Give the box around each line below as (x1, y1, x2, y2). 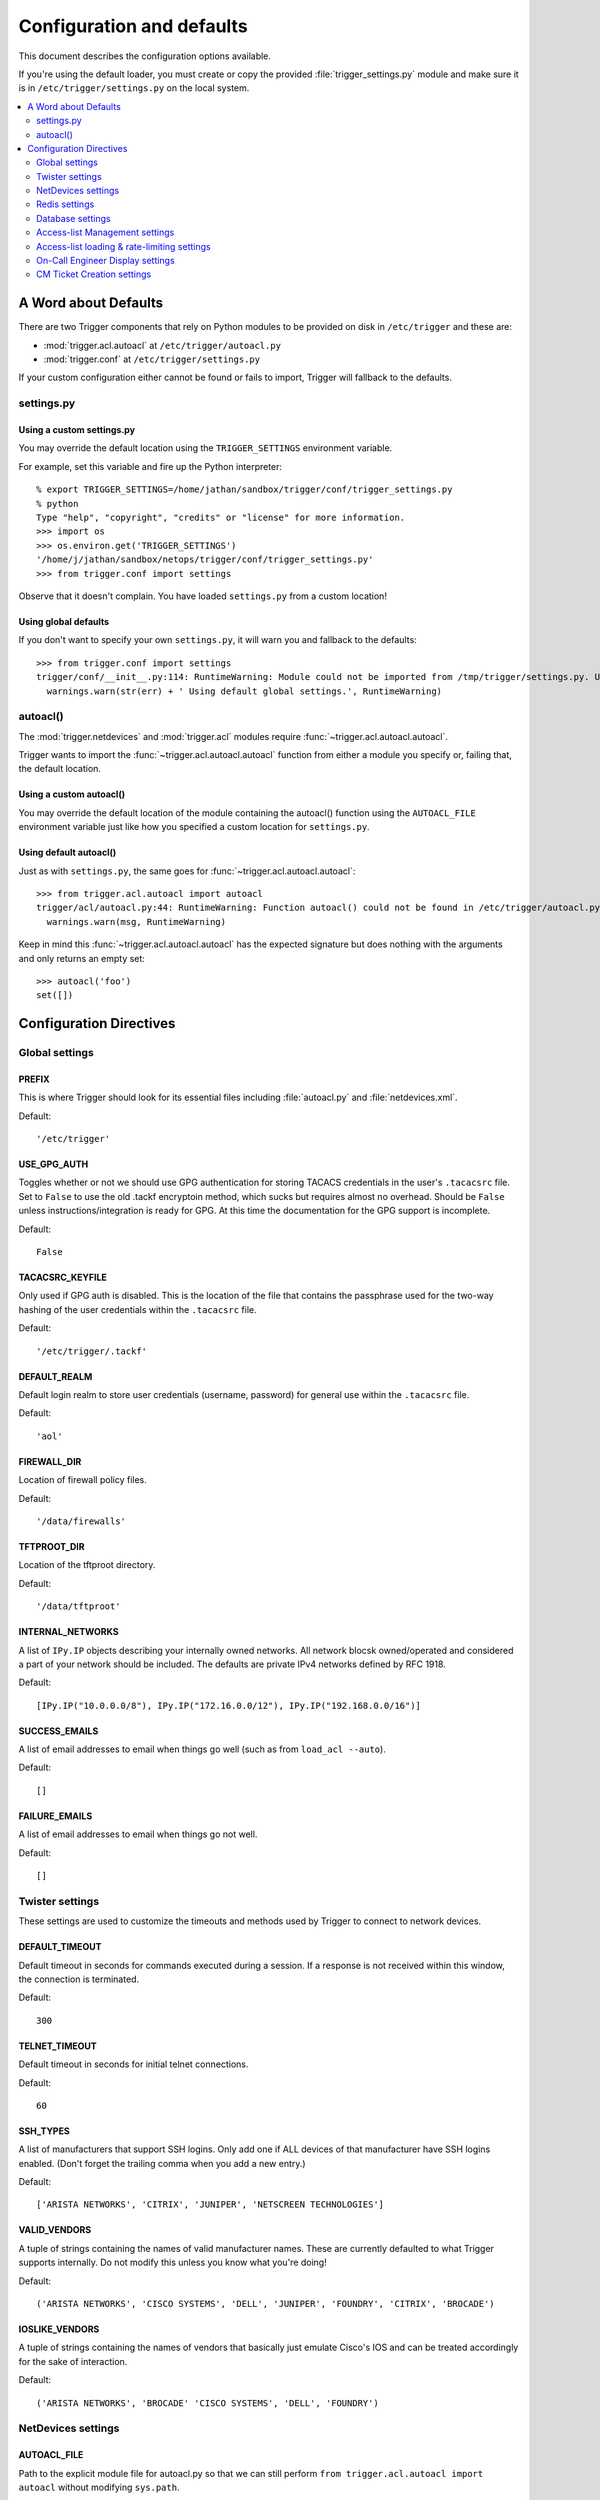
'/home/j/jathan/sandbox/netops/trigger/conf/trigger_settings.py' (36, 554, 374, 565)
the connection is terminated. (18, 1973, 140, 1985)
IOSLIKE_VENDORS (18, 2323, 100, 2335)
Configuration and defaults (18, 15, 249, 37)
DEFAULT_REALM (18, 1370, 93, 1382)
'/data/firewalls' (36, 1515, 127, 1527)
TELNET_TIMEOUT (18, 2040, 97, 2052)
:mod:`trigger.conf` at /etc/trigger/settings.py (43, 353, 260, 365)
